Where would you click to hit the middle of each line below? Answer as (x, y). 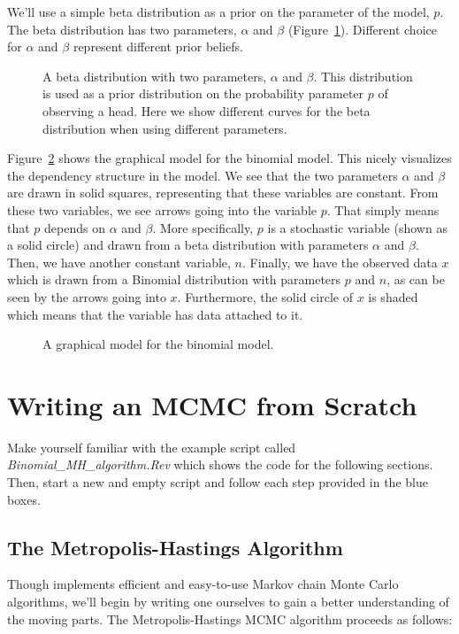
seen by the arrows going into (87, 296)
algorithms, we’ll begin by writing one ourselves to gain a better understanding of (228, 601)
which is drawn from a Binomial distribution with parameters (174, 279)
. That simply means (383, 209)
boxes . (24, 499)
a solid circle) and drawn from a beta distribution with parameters (188, 245)
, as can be (416, 279)
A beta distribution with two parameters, (155, 76)
